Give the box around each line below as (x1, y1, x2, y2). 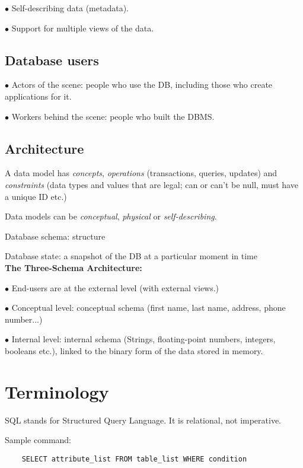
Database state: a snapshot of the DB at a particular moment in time (5, 250, 257, 262)
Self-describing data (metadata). (11, 2, 129, 14)
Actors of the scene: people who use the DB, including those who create (11, 78, 273, 91)
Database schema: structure (5, 230, 106, 242)
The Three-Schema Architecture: (5, 261, 142, 273)
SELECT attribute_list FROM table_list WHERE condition (21, 454, 247, 463)
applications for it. (5, 90, 72, 102)
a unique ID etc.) (5, 190, 67, 202)
